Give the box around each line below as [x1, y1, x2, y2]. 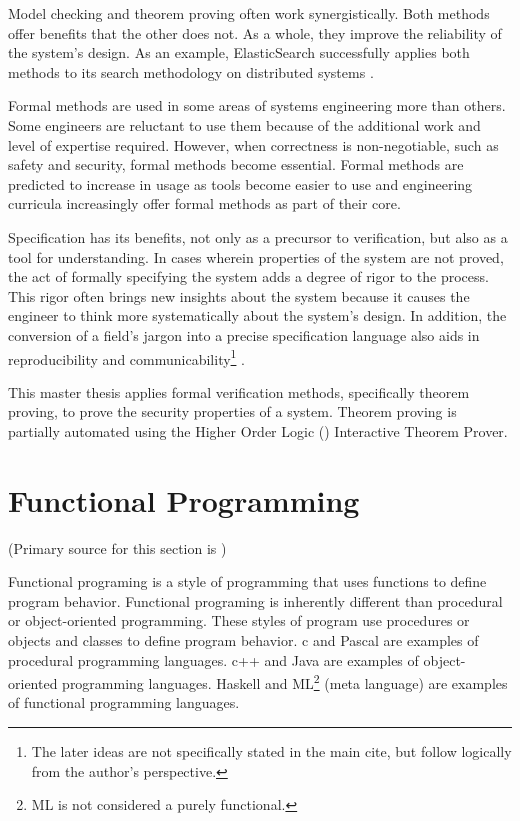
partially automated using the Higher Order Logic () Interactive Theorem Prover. [8, 420, 508, 441]
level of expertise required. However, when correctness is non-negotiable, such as [8, 134, 499, 155]
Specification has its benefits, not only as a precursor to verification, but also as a [8, 226, 508, 247]
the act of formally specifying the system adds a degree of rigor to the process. [8, 266, 489, 287]
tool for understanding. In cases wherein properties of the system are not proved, [8, 246, 504, 267]
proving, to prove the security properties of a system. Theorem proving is [8, 401, 457, 422]
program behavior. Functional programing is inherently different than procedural [8, 590, 503, 611]
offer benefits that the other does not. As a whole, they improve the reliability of [8, 22, 502, 43]
